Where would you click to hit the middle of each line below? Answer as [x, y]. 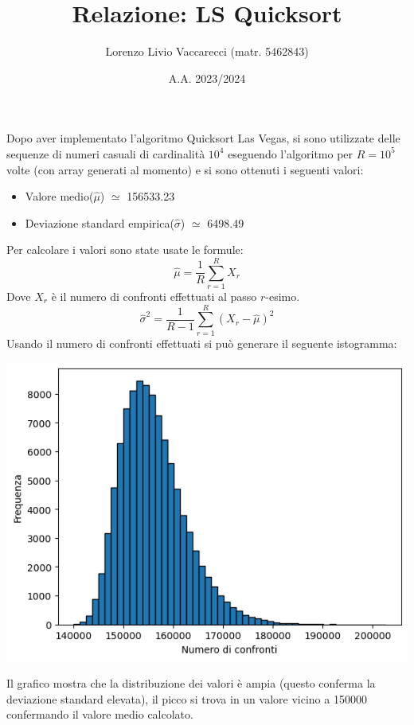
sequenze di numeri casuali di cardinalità [106, 153]
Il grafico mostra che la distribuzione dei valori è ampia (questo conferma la [191, 683]
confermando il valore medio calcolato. [100, 714]
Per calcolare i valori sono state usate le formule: [125, 249]
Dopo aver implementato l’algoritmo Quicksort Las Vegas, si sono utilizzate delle [203, 138]
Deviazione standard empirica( [100, 222]
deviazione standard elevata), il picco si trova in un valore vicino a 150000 [187, 698]
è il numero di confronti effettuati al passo [154, 296]
